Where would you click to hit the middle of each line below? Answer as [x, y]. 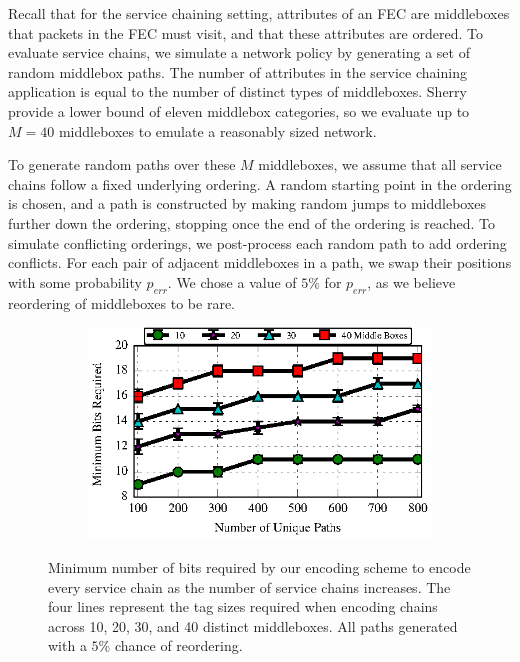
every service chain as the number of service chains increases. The [249, 586]
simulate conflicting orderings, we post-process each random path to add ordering [257, 242]
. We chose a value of [232, 281]
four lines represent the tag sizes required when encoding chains [243, 606]
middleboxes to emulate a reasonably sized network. [217, 130]
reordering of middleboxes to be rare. [122, 302]
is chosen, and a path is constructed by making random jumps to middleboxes [247, 203]
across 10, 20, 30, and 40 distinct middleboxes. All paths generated [253, 625]
